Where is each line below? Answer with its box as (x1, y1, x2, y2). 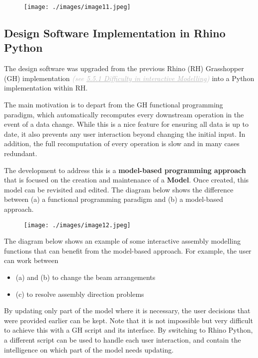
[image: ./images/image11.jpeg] (24, 3, 131, 10)
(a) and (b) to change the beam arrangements (15, 272, 156, 282)
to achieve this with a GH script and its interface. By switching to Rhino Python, (4, 325, 253, 335)
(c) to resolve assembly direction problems (15, 288, 144, 299)
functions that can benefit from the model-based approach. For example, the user (4, 245, 252, 256)
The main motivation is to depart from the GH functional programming (4, 99, 223, 110)
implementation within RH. (4, 83, 88, 93)
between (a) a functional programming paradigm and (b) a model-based (4, 194, 223, 204)
